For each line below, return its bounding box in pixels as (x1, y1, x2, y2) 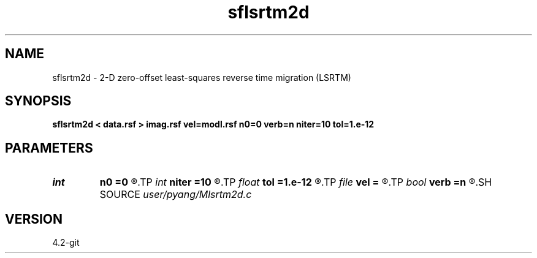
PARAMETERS (5, 140, 93, 156)
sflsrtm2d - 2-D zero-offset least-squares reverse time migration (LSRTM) (52, 72, 351, 83)
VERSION (5, 211, 63, 227)
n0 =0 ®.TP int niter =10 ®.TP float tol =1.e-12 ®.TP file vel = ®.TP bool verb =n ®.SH (99, 176, 492, 189)
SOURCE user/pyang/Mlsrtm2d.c (99, 188, 252, 201)
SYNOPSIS (5, 93, 72, 109)
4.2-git (52, 237, 80, 248)
